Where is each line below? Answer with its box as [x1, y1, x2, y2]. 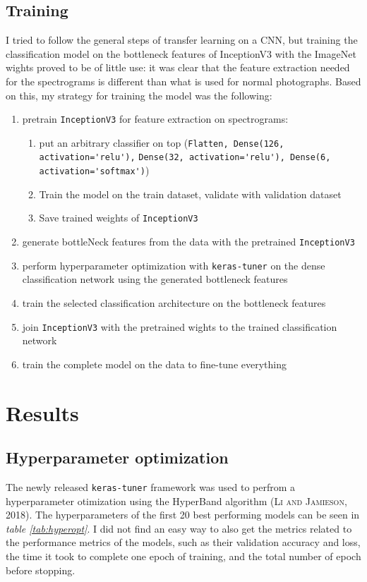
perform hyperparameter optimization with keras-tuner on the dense [22, 257, 325, 272]
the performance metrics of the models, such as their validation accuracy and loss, [6, 535, 361, 550]
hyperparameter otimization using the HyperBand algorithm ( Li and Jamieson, [6, 493, 347, 508]
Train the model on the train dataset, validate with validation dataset [39, 186, 342, 201]
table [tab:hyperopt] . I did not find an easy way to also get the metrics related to [6, 521, 352, 535]
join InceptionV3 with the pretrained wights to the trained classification [22, 319, 337, 334]
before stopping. [6, 562, 76, 577]
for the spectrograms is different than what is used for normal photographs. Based [6, 73, 361, 88]
